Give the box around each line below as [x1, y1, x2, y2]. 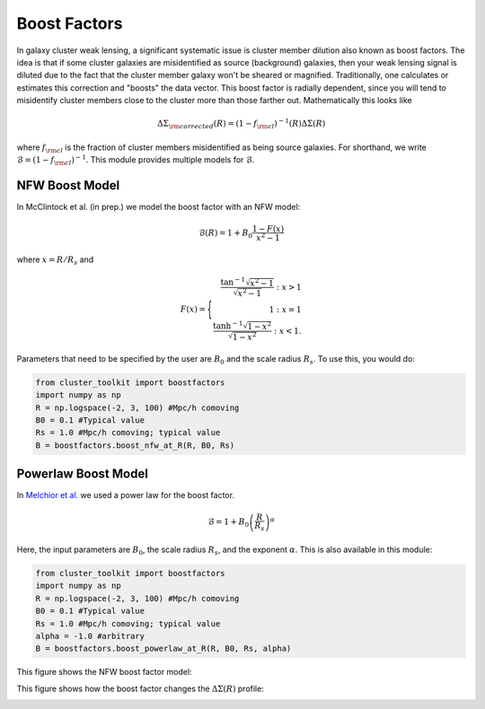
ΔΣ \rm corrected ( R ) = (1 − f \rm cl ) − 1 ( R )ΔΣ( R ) [157, 117, 326, 131]
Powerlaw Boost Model [16, 467, 148, 482]
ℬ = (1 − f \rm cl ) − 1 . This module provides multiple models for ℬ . [16, 153, 255, 168]
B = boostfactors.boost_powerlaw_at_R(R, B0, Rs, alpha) [35, 643, 292, 654]
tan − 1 [220, 275, 246, 287]
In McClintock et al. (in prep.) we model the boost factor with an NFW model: [16, 202, 301, 213]
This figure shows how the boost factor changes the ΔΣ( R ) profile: [16, 683, 264, 694]
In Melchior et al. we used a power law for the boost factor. [16, 490, 235, 501]
